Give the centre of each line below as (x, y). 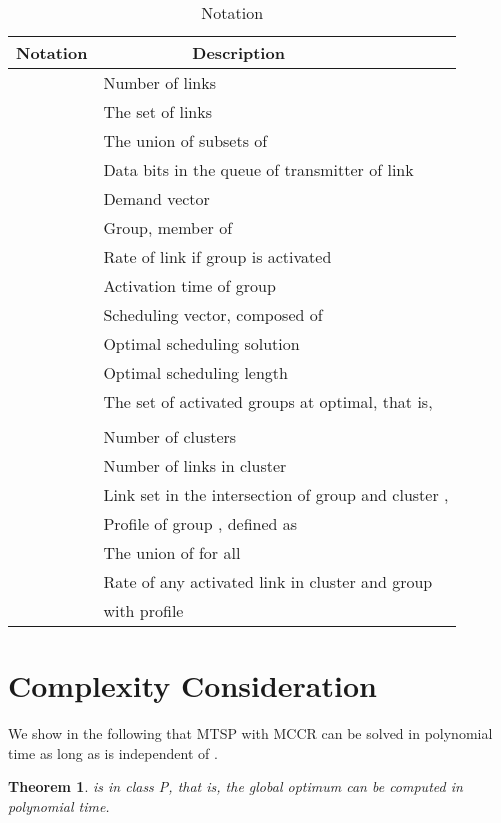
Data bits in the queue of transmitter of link (258, 169)
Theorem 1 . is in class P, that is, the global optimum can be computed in (235, 786)
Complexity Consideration (192, 685)
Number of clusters (170, 436)
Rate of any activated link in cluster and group (268, 581)
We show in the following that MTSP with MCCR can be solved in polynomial (250, 733)
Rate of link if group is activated (217, 256)
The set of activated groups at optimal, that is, (268, 401)
